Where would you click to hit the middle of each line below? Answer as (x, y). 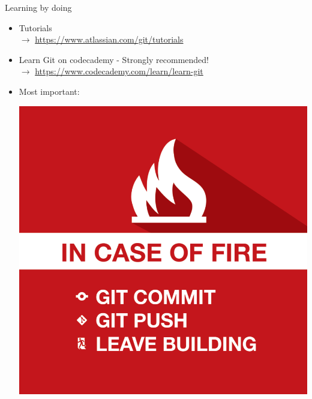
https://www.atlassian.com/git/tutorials (109, 39)
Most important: (49, 91)
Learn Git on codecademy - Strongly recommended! (114, 59)
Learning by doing (38, 7)
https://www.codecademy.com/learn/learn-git (119, 71)
